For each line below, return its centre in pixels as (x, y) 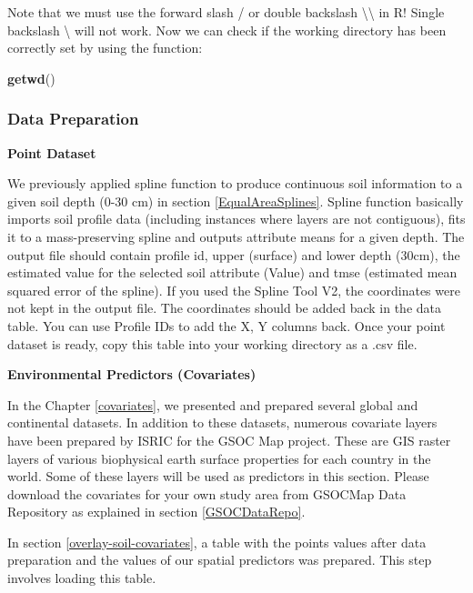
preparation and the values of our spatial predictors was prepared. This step (220, 560)
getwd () (31, 78)
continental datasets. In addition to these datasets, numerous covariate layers (222, 422)
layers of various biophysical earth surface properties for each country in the (219, 458)
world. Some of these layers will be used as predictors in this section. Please (218, 476)
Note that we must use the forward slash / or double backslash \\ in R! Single (226, 12)
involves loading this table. (82, 578)
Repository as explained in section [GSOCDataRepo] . (156, 512)
